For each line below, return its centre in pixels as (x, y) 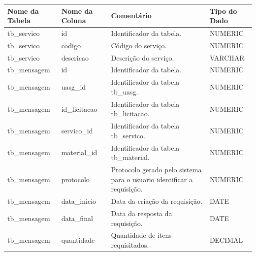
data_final (77, 218)
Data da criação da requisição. (157, 201)
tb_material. (130, 157)
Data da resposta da (142, 213)
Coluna (74, 20)
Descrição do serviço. (143, 57)
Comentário (131, 16)
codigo (71, 45)
